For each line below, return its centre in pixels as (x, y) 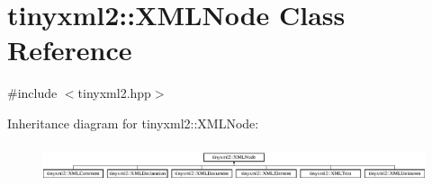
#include (32, 93)
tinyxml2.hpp (114, 93)
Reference (70, 50)
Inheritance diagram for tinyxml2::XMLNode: (133, 123)
